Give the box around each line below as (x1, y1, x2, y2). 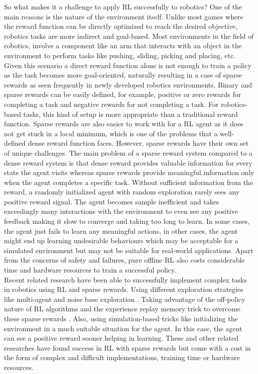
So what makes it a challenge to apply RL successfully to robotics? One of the (4, 1, 242, 11)
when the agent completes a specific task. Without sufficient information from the (4, 177, 253, 187)
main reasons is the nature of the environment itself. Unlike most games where (4, 11, 244, 21)
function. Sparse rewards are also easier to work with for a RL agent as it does (4, 118, 244, 129)
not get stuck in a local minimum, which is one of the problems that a (4, 128, 218, 138)
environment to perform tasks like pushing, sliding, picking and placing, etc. (4, 50, 236, 60)
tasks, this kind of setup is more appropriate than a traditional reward (23, 108, 238, 119)
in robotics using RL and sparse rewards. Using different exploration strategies (4, 284, 244, 294)
